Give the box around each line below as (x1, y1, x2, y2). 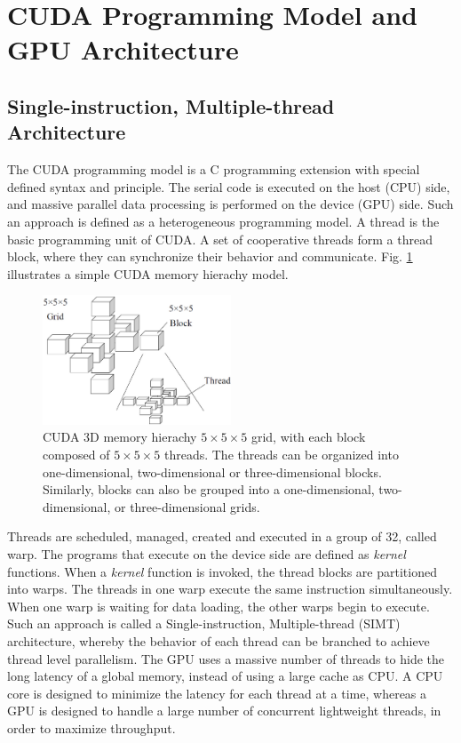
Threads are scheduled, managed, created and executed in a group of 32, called (7, 527, 437, 546)
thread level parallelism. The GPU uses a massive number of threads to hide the (7, 649, 445, 667)
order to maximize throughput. (7, 718, 176, 737)
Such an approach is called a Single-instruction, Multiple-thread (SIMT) (7, 614, 401, 633)
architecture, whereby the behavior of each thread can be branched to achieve (7, 631, 430, 650)
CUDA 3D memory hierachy (43, 427, 197, 446)
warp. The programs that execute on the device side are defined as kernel (7, 544, 406, 563)
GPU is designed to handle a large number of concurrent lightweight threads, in (7, 701, 441, 720)
